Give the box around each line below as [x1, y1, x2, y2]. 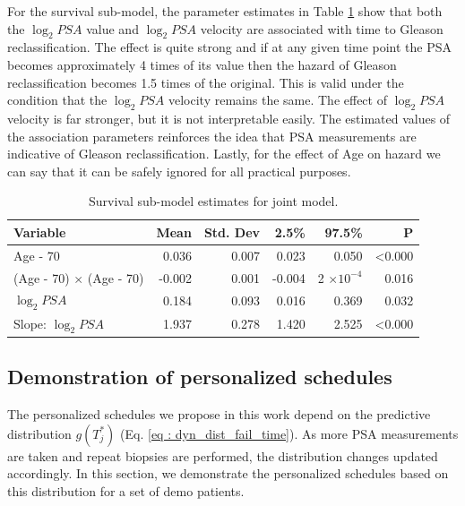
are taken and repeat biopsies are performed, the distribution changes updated [7, 446, 438, 465]
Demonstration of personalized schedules [7, 363, 392, 390]
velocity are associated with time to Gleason [200, 19, 443, 38]
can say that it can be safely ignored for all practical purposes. [7, 161, 351, 180]
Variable [13, 222, 66, 241]
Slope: [13, 313, 47, 332]
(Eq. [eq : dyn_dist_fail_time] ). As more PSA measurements [120, 424, 459, 442]
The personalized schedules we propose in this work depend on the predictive [7, 405, 431, 424]
